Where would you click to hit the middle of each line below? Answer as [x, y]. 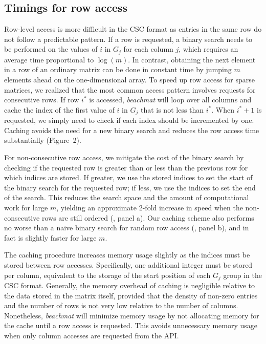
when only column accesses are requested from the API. [92, 335]
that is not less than [172, 109]
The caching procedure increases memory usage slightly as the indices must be [127, 255]
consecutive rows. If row [42, 100]
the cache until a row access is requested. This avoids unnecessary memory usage [131, 325]
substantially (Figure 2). [43, 140]
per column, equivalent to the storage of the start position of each [107, 275]
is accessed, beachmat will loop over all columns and [170, 100]
